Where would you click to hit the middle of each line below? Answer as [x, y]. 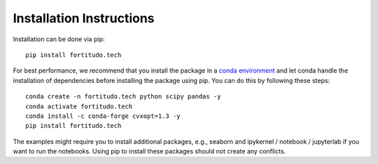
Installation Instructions [84, 18]
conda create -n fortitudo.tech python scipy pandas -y [123, 97]
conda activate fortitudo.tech [79, 106]
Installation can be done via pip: [59, 39]
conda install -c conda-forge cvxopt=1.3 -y [103, 116]
